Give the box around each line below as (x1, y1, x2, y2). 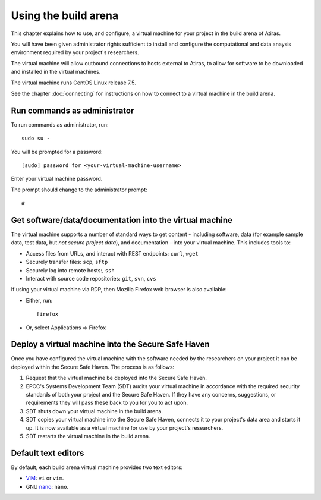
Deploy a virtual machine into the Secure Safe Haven (11, 339, 210, 350)
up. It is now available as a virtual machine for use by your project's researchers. (26, 424, 224, 431)
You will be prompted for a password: (11, 148, 103, 155)
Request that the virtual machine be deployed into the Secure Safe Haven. (26, 375, 207, 382)
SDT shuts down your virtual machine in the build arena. (26, 407, 163, 414)
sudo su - (21, 135, 50, 142)
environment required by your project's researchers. (11, 49, 139, 56)
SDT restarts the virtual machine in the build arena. (26, 432, 150, 439)
